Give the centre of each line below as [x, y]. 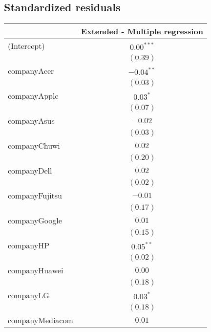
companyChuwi [34, 146]
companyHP [29, 245]
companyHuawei [36, 270]
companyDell [30, 171]
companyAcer [31, 71]
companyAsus [31, 121]
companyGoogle [35, 221]
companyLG [29, 295]
